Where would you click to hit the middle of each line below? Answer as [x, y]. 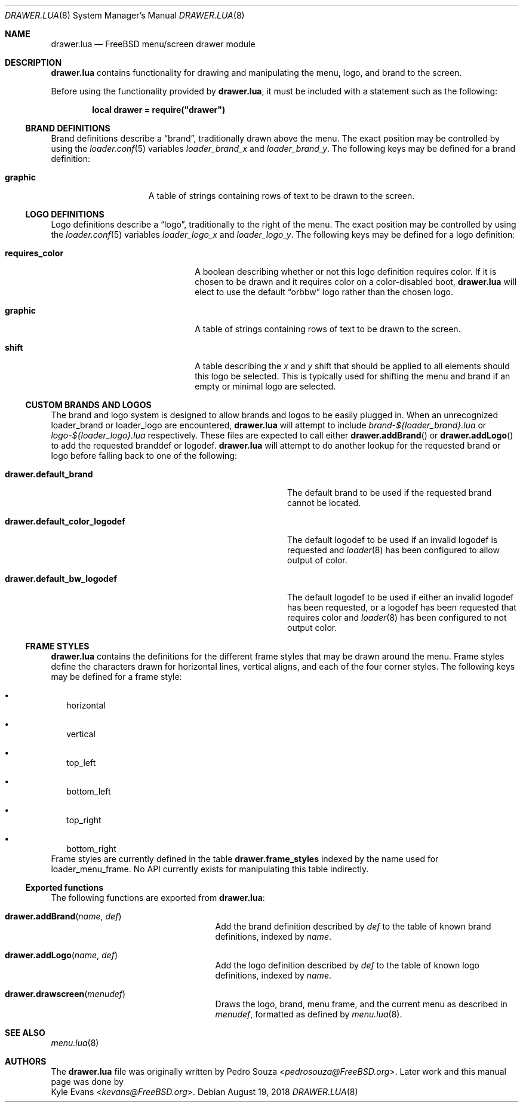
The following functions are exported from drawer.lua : [158, 898]
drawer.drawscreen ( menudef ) [65, 994]
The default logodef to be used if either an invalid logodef [401, 597]
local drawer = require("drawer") [159, 110]
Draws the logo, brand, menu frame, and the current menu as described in [361, 1004]
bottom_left [89, 791]
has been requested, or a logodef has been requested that [402, 607]
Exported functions [64, 887]
